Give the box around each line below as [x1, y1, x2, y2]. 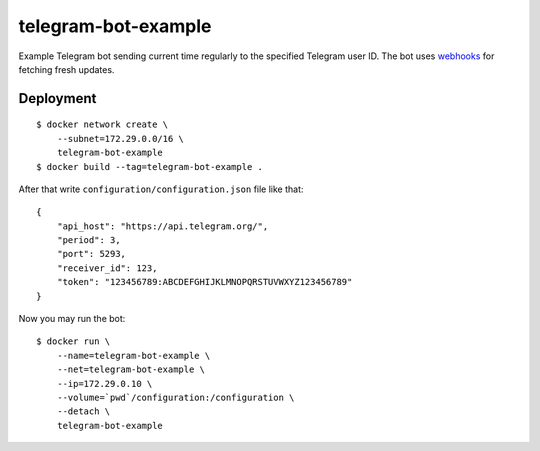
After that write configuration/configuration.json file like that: [18, 183, 304, 195]
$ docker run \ [36, 336, 111, 347]
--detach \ [56, 406, 111, 417]
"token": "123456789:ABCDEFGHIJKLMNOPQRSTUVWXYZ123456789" [56, 276, 353, 288]
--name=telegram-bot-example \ [56, 350, 211, 361]
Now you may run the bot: [18, 313, 126, 325]
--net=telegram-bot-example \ [56, 364, 205, 375]
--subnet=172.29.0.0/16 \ [56, 133, 185, 144]
